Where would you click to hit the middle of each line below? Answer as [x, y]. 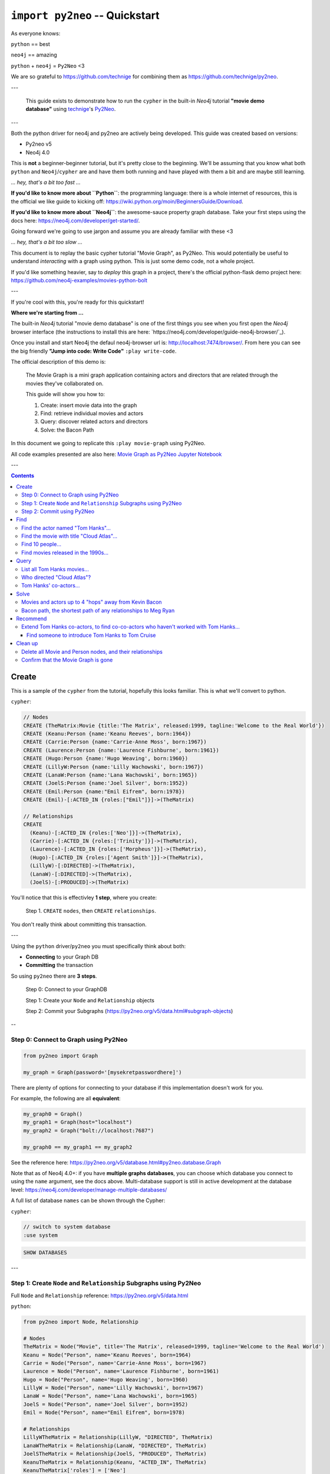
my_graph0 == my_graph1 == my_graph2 [78, 1147]
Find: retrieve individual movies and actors [92, 413]
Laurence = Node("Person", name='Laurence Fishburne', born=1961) [121, 1371]
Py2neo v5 [39, 144]
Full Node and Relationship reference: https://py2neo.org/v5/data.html [100, 1295]
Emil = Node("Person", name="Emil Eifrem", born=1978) [104, 1413]
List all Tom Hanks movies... [55, 569]
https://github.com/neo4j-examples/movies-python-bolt [79, 280]
